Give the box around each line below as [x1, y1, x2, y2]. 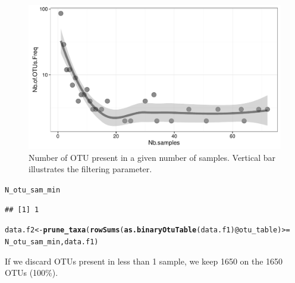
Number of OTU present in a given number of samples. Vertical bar [29, 151, 275, 163]
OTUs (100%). [5, 266, 58, 279]
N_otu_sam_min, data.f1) [5, 237, 99, 246]
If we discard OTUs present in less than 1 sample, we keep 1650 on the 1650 [5, 254, 283, 267]
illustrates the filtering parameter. [29, 163, 152, 175]
